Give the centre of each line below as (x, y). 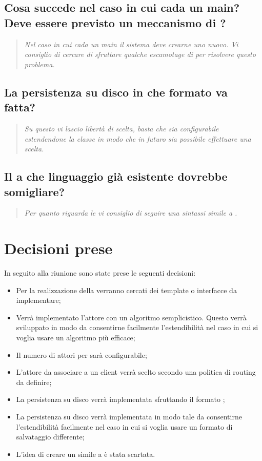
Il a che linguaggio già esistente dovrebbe (116, 176)
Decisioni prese (58, 248)
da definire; (34, 382)
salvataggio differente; (50, 437)
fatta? (20, 107)
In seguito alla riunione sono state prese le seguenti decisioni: (100, 273)
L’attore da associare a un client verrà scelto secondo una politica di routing (136, 372)
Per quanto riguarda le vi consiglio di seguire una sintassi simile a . (131, 213)
